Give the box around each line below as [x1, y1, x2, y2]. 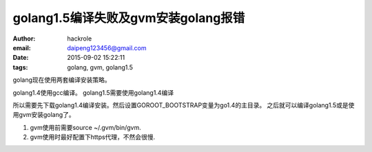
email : [12, 43, 31, 52]
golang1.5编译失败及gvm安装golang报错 [12, 10, 245, 25]
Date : [12, 54, 29, 62]
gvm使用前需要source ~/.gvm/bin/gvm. [30, 123, 141, 131]
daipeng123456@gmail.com [67, 43, 147, 52]
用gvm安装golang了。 [12, 111, 75, 119]
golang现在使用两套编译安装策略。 [12, 76, 112, 84]
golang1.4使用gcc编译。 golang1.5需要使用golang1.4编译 [12, 88, 174, 96]
